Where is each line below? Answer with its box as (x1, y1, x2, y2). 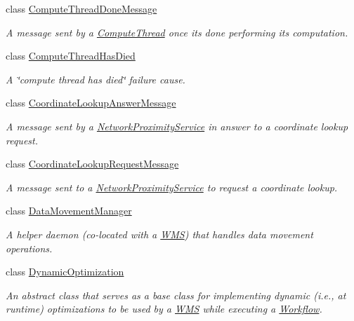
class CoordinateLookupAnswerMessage (6, 95, 176, 110)
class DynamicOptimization (6, 264, 124, 279)
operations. (6, 240, 53, 255)
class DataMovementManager (6, 203, 132, 218)
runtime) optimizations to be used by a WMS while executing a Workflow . (6, 301, 322, 316)
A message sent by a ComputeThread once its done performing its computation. (6, 25, 348, 39)
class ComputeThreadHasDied (6, 48, 136, 63)
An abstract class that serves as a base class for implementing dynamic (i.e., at (6, 287, 346, 302)
